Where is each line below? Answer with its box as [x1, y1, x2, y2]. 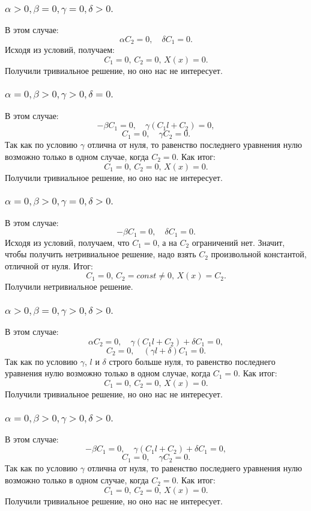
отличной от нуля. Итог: [5, 259, 93, 272]
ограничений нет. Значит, [192, 236, 285, 248]
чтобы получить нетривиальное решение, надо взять [5, 248, 196, 260]
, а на [157, 236, 177, 248]
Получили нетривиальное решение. [5, 280, 133, 293]
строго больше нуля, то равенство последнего [109, 355, 276, 367]
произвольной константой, [211, 248, 307, 260]
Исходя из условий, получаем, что [5, 236, 130, 248]
